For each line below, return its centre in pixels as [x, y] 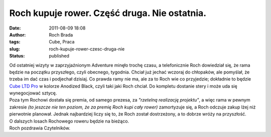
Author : [18, 34]
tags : [15, 42]
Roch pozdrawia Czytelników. [40, 128]
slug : [15, 49]
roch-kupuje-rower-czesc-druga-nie [87, 49]
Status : [17, 56]
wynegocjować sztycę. [33, 93]
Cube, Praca [62, 42]
